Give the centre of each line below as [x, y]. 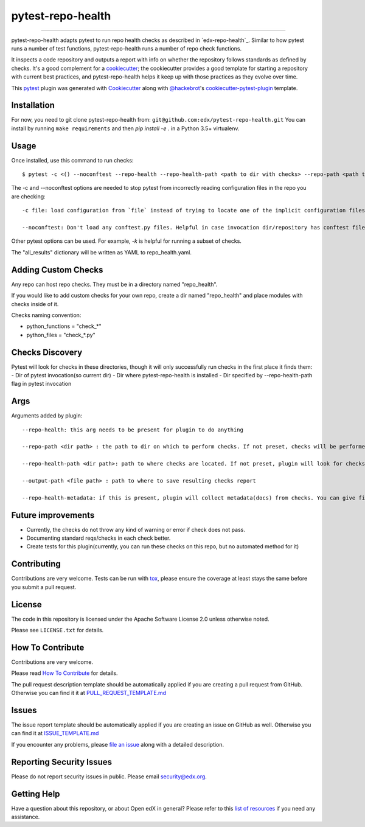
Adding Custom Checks [57, 270]
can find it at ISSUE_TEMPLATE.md [55, 733]
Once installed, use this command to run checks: [72, 160]
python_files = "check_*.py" [61, 335]
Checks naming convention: [46, 315]
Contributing [36, 564]
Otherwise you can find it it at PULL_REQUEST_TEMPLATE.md [89, 693]
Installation [33, 106]
